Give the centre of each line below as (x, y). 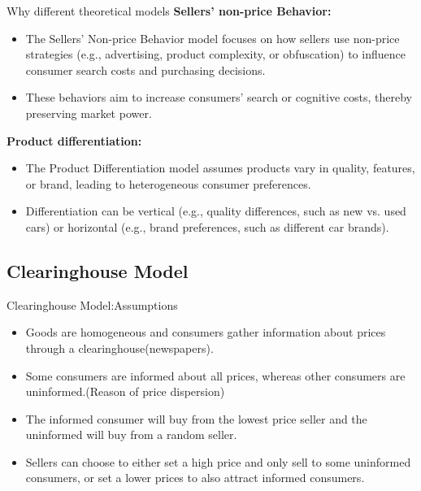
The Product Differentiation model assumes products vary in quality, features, (220, 168)
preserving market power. (89, 113)
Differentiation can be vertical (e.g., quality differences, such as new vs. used (216, 211)
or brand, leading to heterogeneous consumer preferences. (168, 183)
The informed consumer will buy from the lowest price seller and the (196, 418)
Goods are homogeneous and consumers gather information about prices (206, 332)
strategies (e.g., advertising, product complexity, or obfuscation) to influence (215, 54)
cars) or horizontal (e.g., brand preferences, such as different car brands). (207, 226)
